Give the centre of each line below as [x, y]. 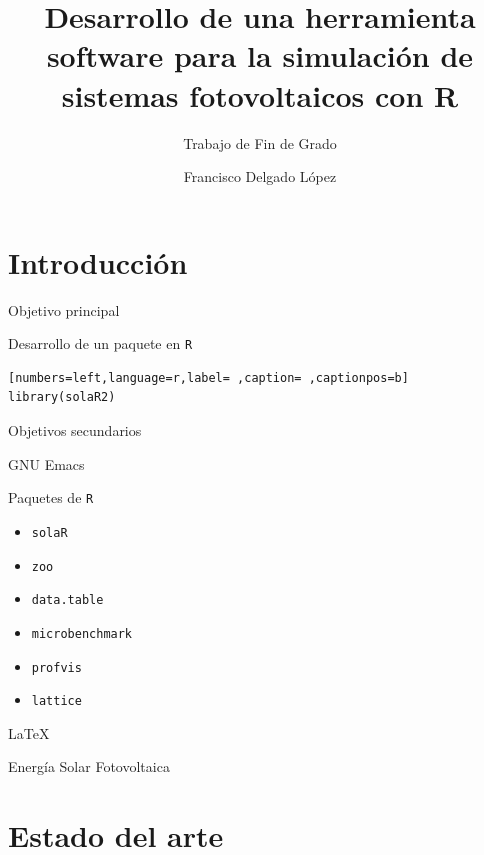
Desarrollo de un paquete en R [100, 343]
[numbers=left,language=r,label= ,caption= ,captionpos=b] [208, 377]
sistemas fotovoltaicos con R [260, 94]
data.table [67, 600]
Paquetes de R [51, 497]
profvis [56, 667]
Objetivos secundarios [75, 430]
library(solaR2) [62, 397]
